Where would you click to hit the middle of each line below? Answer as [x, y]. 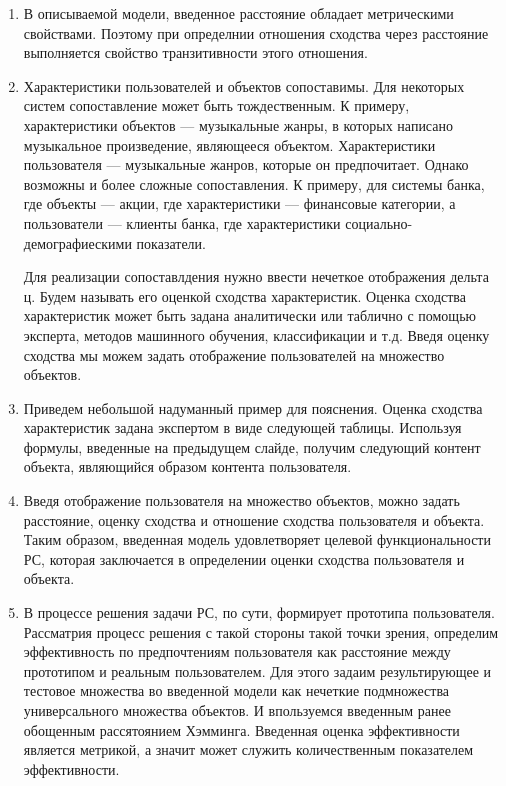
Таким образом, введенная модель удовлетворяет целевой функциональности [257, 539]
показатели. [171, 242]
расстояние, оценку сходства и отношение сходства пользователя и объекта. [254, 519]
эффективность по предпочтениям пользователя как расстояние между [237, 651]
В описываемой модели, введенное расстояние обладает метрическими [238, 13]
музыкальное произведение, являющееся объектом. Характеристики [229, 144]
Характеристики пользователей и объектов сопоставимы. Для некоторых [244, 85]
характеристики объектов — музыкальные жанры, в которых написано [238, 124]
